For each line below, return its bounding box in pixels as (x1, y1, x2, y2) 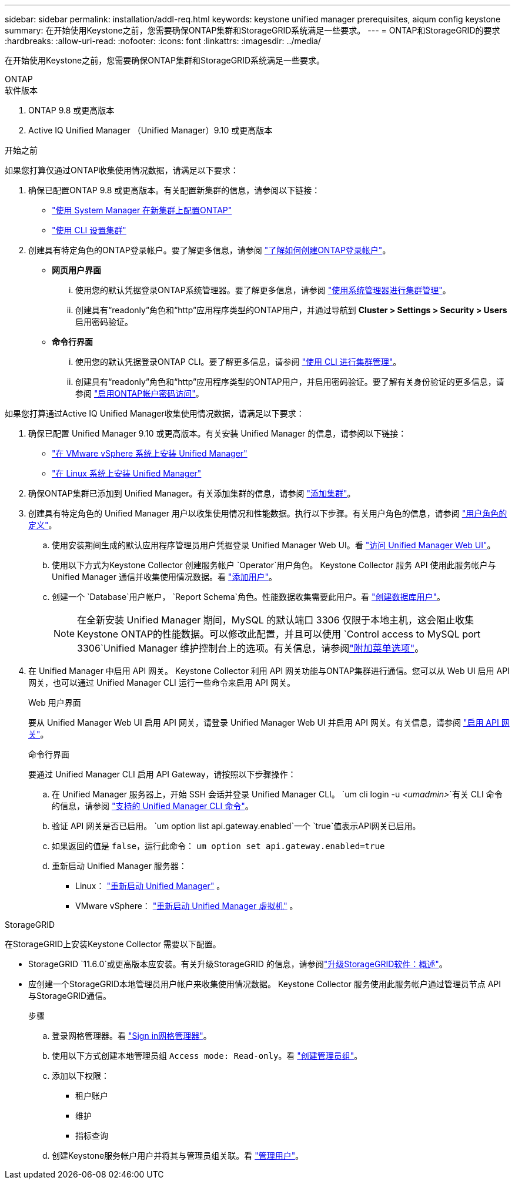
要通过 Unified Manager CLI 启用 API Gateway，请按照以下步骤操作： (28, 769, 296, 779)
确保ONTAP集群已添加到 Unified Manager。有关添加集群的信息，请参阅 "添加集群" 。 (28, 488, 356, 498)
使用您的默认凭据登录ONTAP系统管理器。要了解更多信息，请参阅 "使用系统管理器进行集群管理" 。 (75, 285, 451, 295)
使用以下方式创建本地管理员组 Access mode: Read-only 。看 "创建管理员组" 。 (52, 1051, 363, 1061)
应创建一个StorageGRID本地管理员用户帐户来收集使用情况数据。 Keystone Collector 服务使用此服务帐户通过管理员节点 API (28, 979, 501, 989)
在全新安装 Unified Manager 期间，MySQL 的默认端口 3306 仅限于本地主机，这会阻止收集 (77, 614, 474, 626)
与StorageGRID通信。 (28, 991, 112, 1001)
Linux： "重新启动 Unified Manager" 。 (75, 881, 225, 891)
